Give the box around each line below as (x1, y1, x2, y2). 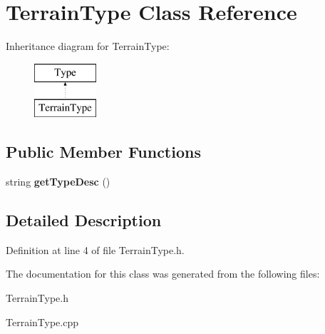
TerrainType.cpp (6, 314, 78, 329)
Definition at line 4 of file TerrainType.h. (6, 242, 185, 257)
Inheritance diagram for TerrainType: (6, 39, 170, 54)
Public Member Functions (6, 141, 201, 163)
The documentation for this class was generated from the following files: (6, 266, 320, 281)
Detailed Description (6, 209, 162, 231)
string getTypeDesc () (6, 174, 110, 189)
